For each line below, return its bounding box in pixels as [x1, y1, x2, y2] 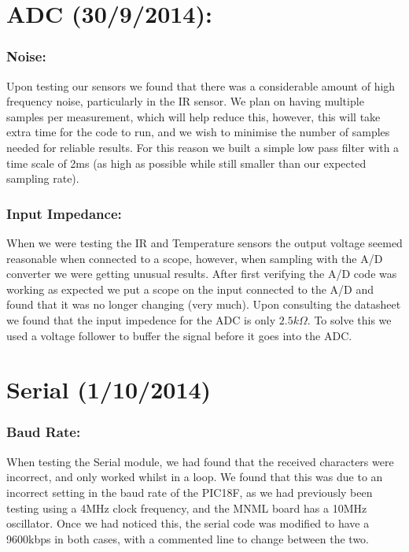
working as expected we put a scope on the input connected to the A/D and [6, 280, 374, 297]
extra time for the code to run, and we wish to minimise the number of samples [6, 124, 390, 140]
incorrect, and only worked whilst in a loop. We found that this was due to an [6, 469, 383, 485]
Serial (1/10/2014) [6, 373, 212, 406]
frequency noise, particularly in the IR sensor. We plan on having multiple [6, 93, 364, 109]
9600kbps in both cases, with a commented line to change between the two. [6, 530, 370, 546]
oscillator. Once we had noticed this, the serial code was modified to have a [6, 515, 370, 532]
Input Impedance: [6, 203, 122, 223]
